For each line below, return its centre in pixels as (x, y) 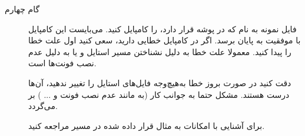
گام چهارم (22, 9)
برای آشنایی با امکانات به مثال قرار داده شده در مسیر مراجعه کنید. (147, 125)
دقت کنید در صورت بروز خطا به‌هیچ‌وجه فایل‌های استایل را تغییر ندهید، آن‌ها (160, 82)
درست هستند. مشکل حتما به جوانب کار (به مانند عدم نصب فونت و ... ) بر (159, 94)
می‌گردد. (43, 106)
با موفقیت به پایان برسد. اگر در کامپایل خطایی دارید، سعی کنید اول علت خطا (165, 40)
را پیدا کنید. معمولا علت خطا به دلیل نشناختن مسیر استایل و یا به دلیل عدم (160, 51)
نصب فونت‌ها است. (62, 63)
